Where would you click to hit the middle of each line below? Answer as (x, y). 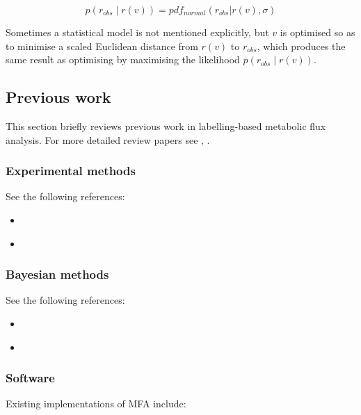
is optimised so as (318, 32)
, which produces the (301, 46)
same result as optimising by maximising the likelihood (123, 59)
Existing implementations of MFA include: (96, 404)
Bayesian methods (57, 274)
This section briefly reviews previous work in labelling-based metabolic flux (166, 125)
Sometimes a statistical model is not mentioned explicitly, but (137, 32)
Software (30, 378)
